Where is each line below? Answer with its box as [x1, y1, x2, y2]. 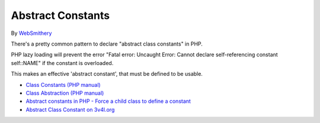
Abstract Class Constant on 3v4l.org [25, 106, 115, 113]
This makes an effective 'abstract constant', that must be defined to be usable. [11, 70, 203, 77]
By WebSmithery [11, 30, 52, 37]
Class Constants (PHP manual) [25, 81, 101, 88]
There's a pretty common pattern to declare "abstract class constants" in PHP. [11, 40, 203, 47]
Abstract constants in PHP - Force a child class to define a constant [25, 98, 191, 105]
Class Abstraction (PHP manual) [25, 89, 104, 96]
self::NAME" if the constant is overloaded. [11, 59, 114, 66]
